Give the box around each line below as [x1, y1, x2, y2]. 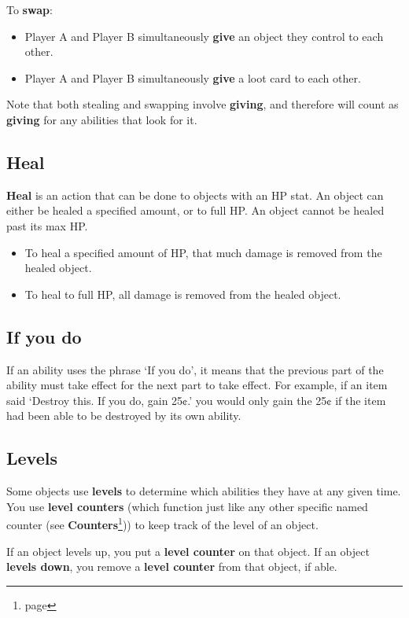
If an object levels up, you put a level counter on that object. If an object [6, 543, 370, 559]
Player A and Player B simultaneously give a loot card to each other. [24, 69, 361, 86]
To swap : [6, 2, 53, 17]
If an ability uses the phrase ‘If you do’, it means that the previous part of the [6, 361, 384, 377]
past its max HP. [6, 217, 88, 234]
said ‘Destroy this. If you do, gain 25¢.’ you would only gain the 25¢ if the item [6, 392, 386, 408]
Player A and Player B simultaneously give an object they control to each [24, 28, 384, 44]
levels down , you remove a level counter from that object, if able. [6, 558, 337, 575]
